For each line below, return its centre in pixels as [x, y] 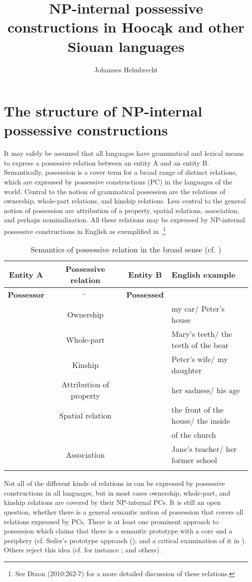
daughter [187, 370]
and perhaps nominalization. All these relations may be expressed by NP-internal [125, 220]
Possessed [145, 295]
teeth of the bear [200, 345]
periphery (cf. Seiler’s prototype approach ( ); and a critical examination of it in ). [125, 540]
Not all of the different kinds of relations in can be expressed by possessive [115, 483]
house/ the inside [201, 421]
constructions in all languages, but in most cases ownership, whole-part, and [117, 492]
